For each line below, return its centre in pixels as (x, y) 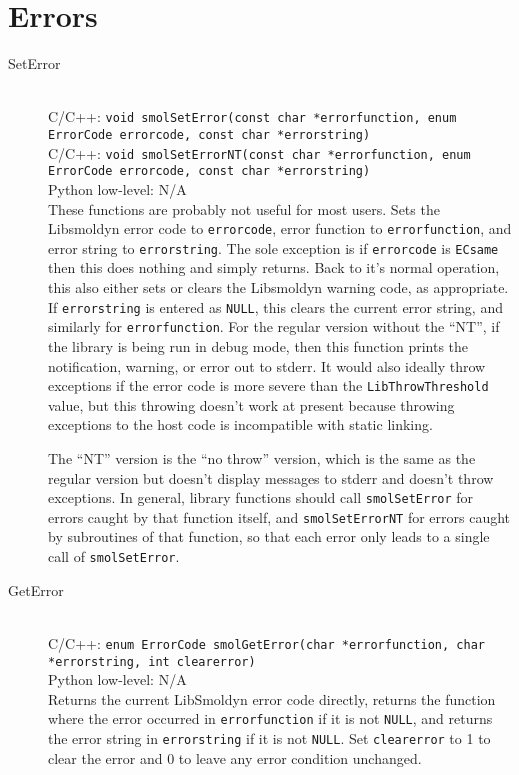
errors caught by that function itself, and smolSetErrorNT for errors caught (279, 516)
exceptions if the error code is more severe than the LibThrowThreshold (268, 385)
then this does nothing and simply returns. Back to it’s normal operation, (274, 267)
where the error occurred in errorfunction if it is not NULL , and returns (270, 718)
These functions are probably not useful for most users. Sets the (244, 208)
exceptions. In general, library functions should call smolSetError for (261, 497)
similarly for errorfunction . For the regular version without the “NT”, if (274, 326)
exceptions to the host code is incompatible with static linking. (240, 424)
